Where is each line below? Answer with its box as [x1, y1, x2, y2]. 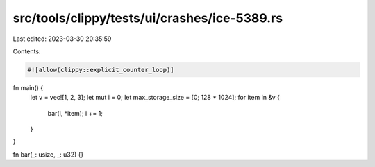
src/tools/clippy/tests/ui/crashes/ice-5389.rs [12, 10, 283, 26]
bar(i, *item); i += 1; [47, 109, 103, 117]
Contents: [12, 47, 41, 55]
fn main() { [12, 83, 44, 91]
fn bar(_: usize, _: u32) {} [12, 150, 84, 159]
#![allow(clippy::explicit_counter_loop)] [27, 66, 174, 73]
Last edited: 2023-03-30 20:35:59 [12, 35, 112, 43]
